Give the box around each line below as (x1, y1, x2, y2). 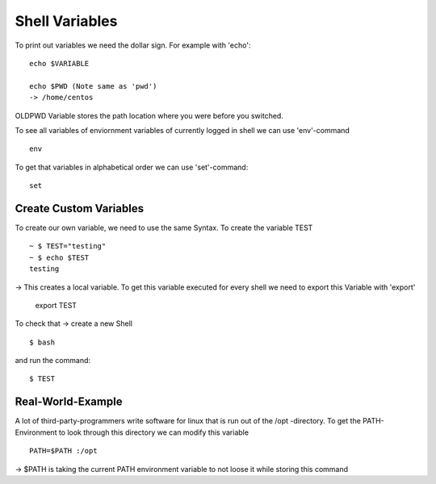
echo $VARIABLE (29, 59, 90, 68)
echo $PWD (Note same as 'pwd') (29, 81, 157, 90)
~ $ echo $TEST (29, 252, 90, 262)
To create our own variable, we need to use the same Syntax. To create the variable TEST (15, 223, 313, 232)
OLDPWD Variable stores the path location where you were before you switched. (15, 111, 284, 120)
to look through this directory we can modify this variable (58, 428, 249, 437)
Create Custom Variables (15, 202, 145, 215)
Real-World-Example (15, 395, 123, 409)
